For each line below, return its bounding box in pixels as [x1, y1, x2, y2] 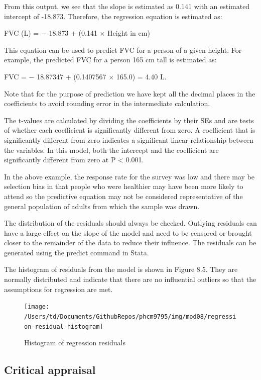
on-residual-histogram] [24, 323, 103, 330]
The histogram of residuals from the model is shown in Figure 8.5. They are [4, 264, 238, 274]
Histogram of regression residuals [24, 337, 125, 348]
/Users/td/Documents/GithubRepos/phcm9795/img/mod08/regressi [24, 313, 236, 320]
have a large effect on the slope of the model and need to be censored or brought [4, 227, 252, 238]
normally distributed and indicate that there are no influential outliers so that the [4, 274, 256, 284]
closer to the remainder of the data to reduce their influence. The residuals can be [4, 237, 256, 248]
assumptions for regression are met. [4, 283, 113, 294]
